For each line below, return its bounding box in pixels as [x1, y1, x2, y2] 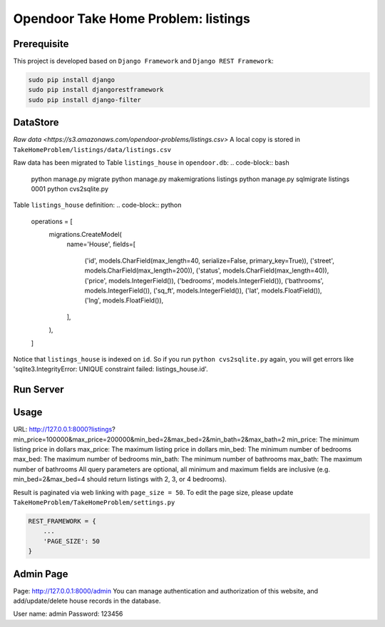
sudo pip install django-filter [28, 96, 142, 103]
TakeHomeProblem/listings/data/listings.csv [13, 146, 172, 153]
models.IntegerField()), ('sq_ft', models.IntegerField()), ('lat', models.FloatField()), [84, 286, 322, 295]
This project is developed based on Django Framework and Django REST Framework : [13, 57, 274, 66]
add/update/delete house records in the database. [13, 596, 161, 606]
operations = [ [31, 217, 73, 225]
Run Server [13, 384, 64, 396]
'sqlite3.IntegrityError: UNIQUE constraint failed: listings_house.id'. [13, 365, 208, 374]
